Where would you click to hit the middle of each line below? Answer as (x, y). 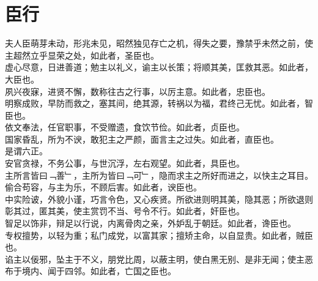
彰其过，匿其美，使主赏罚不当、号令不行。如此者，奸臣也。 (125, 211)
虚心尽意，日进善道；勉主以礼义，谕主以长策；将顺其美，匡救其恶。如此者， (159, 67)
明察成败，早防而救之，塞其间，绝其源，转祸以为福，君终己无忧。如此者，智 (159, 103)
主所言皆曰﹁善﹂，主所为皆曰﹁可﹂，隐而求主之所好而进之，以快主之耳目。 (159, 175)
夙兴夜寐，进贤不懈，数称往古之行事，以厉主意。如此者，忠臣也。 (138, 91)
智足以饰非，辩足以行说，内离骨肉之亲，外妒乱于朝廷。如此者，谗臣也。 (150, 223)
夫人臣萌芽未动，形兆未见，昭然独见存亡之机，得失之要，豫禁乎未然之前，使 (159, 43)
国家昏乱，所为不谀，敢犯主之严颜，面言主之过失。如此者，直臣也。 (142, 139)
